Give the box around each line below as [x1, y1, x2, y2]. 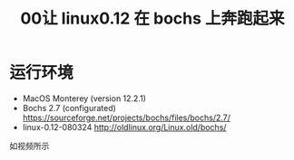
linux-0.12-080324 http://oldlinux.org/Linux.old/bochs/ [22, 121, 227, 132]
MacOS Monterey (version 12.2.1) [22, 92, 147, 104]
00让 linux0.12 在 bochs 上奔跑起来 [20, 8, 285, 29]
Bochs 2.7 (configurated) [22, 102, 116, 113]
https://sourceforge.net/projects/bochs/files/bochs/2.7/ [22, 112, 231, 123]
